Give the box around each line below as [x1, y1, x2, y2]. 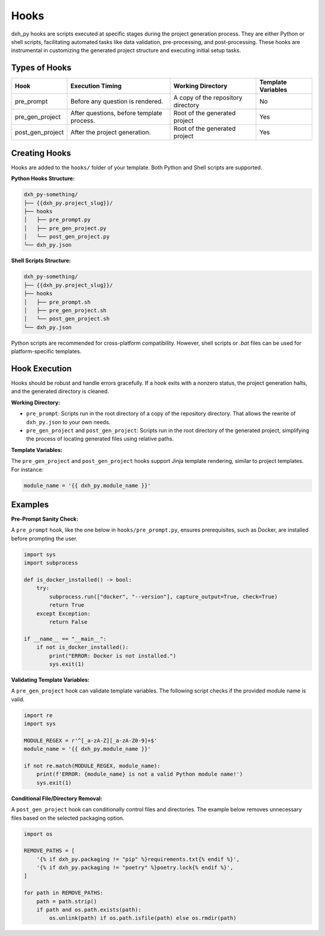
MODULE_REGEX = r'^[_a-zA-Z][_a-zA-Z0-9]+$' [23, 737, 158, 744]
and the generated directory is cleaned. [11, 388, 110, 395]
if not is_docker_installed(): [36, 644, 129, 651]
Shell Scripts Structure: [11, 257, 72, 265]
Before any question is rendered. [70, 97, 164, 105]
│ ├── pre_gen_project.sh [23, 307, 107, 313]
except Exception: [36, 610, 91, 617]
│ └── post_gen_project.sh [23, 315, 110, 322]
